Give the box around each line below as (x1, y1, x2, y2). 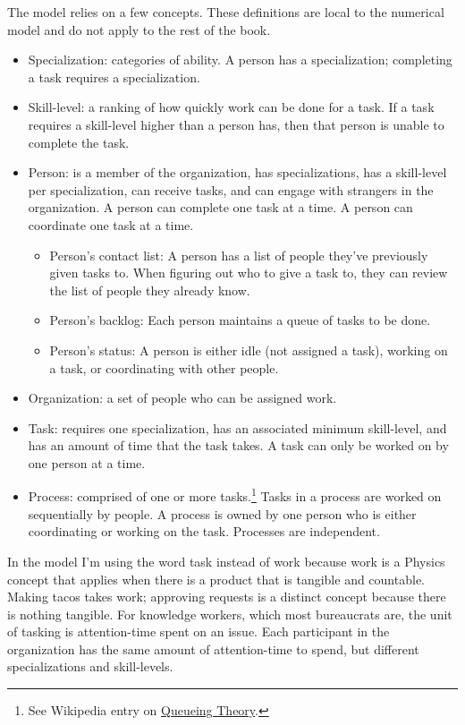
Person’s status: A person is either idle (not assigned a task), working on (49, 340, 448, 359)
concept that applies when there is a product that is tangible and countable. (7, 569, 425, 588)
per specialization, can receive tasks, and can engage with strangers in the (28, 180, 434, 199)
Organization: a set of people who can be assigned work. (28, 388, 337, 407)
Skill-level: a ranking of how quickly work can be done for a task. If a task (28, 98, 435, 116)
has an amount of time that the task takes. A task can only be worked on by (28, 436, 449, 455)
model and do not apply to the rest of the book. (7, 20, 271, 38)
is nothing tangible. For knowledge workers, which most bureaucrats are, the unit (7, 604, 452, 623)
